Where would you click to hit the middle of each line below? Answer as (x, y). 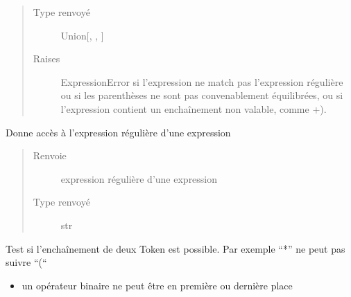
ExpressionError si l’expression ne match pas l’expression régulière (202, 81)
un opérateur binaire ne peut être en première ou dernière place (157, 285)
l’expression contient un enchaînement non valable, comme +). (194, 108)
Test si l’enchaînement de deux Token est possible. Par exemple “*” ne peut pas (175, 248)
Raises (46, 58)
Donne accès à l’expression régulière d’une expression (118, 132)
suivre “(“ (26, 262)
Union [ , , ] (82, 35)
